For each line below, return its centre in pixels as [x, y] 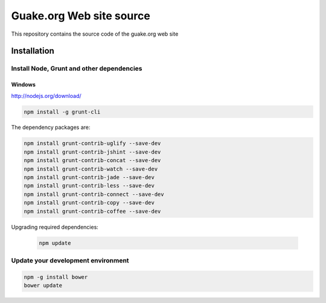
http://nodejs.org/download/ [46, 96]
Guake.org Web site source [81, 16]
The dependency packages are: [51, 128]
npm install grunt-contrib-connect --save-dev [94, 194]
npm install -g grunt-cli [62, 112]
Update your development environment [70, 260]
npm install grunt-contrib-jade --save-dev [89, 178]
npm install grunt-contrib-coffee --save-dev [92, 211]
